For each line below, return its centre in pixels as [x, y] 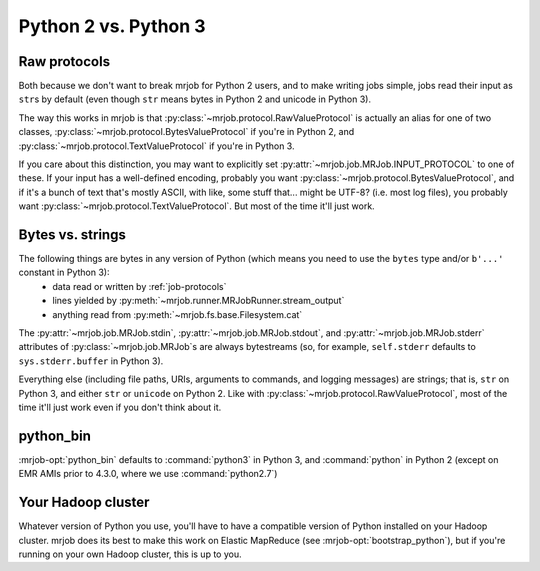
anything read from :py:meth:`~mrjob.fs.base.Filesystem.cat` [177, 314]
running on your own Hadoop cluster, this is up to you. [130, 554]
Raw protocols [64, 61]
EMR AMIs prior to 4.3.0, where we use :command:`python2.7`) [148, 474]
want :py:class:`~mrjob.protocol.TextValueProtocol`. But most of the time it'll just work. [196, 206]
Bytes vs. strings [72, 234]
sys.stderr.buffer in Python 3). [91, 361]
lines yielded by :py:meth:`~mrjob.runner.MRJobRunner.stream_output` [198, 301]
